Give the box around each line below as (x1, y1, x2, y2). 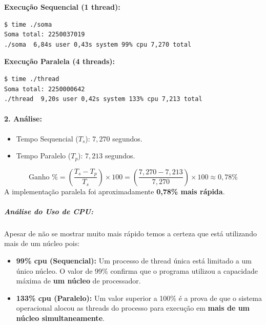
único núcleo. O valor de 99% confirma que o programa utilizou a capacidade (16, 265, 258, 276)
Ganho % (29, 173, 58, 181)
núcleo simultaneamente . (16, 312, 105, 323)
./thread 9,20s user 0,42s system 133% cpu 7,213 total (4, 95, 202, 103)
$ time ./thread (4, 75, 59, 83)
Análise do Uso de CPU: (4, 206, 94, 216)
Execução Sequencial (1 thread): (4, 2, 120, 12)
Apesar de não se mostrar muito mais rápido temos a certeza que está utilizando (4, 228, 257, 238)
